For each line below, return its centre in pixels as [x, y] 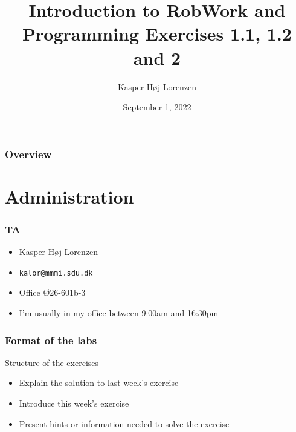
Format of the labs [51, 340]
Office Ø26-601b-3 [52, 292]
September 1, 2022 [157, 107]
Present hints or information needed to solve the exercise [124, 423]
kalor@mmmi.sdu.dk [56, 273]
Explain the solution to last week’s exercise [99, 383]
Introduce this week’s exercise [74, 403]
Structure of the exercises [52, 362]
